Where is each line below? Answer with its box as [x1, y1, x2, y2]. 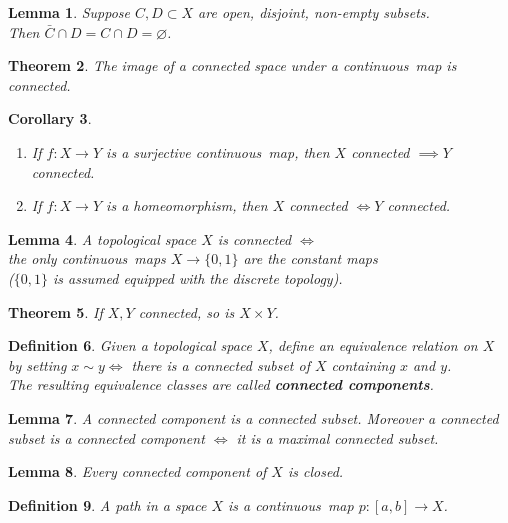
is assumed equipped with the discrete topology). [52, 267, 343, 288]
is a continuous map [228, 494, 354, 515]
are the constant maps [243, 248, 378, 269]
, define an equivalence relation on [268, 335, 478, 356]
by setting [8, 354, 67, 375]
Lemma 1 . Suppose [8, 2, 131, 22]
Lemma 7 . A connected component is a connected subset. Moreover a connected [8, 407, 499, 428]
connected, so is [138, 301, 235, 322]
